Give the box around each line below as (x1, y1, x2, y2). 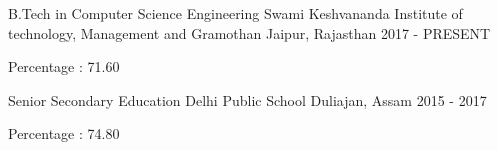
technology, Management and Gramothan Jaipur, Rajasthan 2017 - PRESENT (8, 22, 491, 43)
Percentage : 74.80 (8, 123, 120, 144)
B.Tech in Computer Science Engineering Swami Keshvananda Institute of (8, 3, 463, 23)
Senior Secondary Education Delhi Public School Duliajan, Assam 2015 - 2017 (8, 89, 487, 110)
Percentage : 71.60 (8, 56, 120, 77)
